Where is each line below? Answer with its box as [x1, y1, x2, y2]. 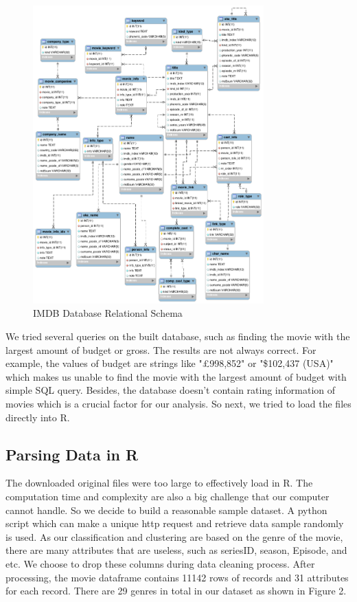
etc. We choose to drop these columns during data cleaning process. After [5, 556, 315, 570]
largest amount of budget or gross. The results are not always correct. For [5, 342, 316, 357]
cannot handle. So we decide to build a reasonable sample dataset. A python [5, 502, 327, 517]
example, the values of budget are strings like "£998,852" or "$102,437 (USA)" [5, 356, 334, 370]
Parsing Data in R [5, 443, 139, 465]
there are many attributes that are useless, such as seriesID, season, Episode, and [5, 543, 347, 557]
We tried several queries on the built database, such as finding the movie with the [5, 329, 350, 344]
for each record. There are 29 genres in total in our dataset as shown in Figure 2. [5, 583, 347, 598]
